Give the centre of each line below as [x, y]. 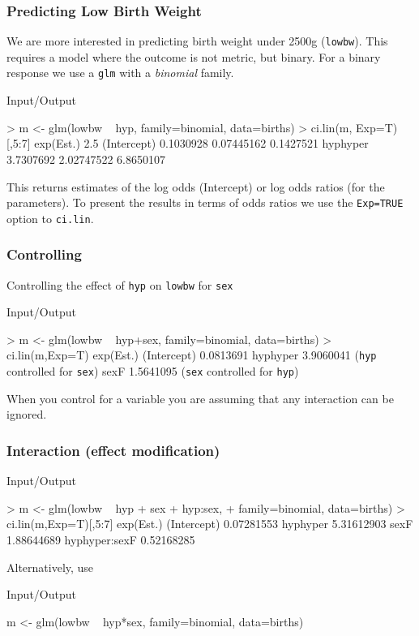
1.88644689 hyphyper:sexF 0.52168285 [101, 539]
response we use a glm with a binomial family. [120, 73]
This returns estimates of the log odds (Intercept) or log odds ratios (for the [196, 186]
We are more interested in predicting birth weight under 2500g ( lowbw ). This [197, 41]
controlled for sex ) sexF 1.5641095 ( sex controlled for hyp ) [153, 371]
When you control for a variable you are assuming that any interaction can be [200, 398]
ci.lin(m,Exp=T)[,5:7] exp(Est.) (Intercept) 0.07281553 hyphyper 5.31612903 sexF [210, 524]
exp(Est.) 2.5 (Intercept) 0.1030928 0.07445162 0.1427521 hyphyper [201, 143]
